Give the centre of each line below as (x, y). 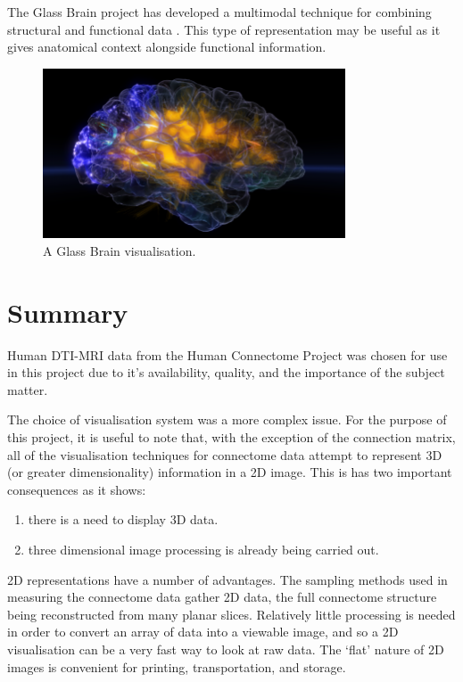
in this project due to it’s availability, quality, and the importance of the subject (226, 372)
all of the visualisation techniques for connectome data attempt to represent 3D (225, 454)
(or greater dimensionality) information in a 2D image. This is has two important (230, 472)
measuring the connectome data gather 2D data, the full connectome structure (222, 597)
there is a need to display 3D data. (123, 519)
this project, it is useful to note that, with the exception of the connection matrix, (231, 437)
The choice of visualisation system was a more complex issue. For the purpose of (227, 419)
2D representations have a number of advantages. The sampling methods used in (227, 579)
